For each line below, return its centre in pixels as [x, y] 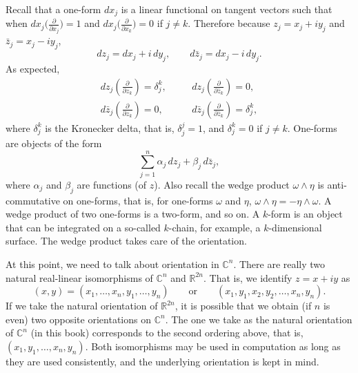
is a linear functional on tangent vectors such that [227, 9]
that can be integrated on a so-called [83, 227]
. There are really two [279, 264]
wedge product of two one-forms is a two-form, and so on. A [133, 214]
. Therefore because [229, 23]
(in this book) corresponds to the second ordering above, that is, [167, 333]
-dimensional [295, 227]
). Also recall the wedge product [222, 184]
